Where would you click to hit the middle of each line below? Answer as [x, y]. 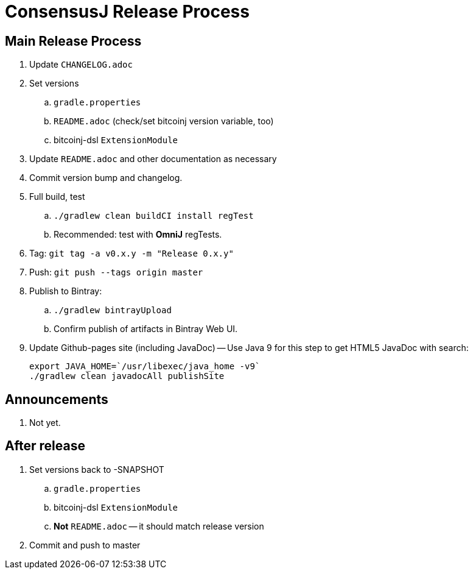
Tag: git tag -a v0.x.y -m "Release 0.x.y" [131, 253]
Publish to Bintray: [66, 291]
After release [45, 446]
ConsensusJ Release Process [127, 12]
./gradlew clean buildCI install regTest [154, 216]
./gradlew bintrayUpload [113, 310]
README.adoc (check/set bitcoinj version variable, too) [164, 121]
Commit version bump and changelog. [106, 178]
